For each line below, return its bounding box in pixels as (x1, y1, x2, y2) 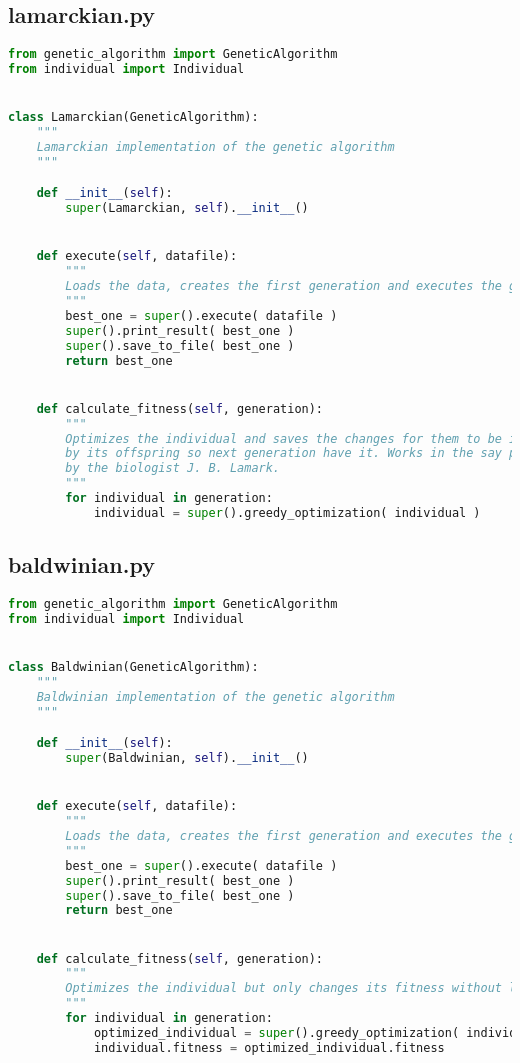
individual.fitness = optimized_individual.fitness (93, 1040, 445, 1055)
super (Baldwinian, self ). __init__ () (65, 751, 309, 766)
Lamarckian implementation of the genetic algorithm (36, 140, 395, 155)
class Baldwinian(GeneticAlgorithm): (8, 660, 259, 675)
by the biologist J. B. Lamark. (65, 461, 281, 476)
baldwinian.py (8, 549, 155, 580)
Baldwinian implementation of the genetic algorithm (36, 689, 395, 704)
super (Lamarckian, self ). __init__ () (65, 201, 309, 216)
